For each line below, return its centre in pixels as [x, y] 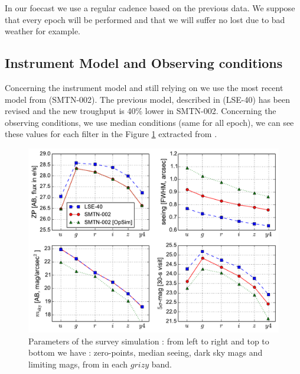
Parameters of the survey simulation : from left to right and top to [149, 341]
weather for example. [43, 31]
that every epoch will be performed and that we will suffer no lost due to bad [145, 19]
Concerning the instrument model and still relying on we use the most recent [144, 87]
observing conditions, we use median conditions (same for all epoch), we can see [149, 122]
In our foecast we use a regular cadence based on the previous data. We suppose [150, 8]
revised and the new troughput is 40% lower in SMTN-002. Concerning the [141, 111]
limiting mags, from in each [78, 364]
